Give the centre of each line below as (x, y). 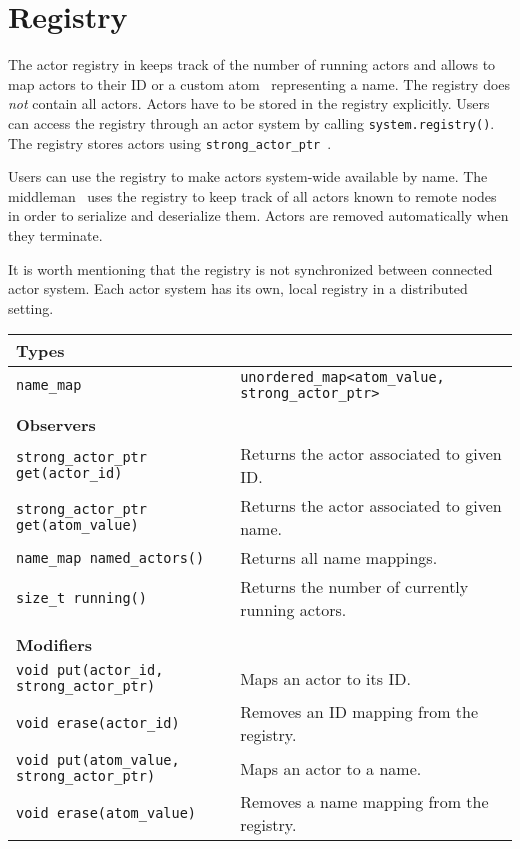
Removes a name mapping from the (364, 802)
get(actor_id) (69, 473)
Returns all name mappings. (339, 558)
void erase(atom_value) (106, 813)
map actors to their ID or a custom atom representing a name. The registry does (259, 83)
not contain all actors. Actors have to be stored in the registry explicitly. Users (249, 103)
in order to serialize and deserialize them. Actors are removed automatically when (258, 215)
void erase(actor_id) (98, 723)
